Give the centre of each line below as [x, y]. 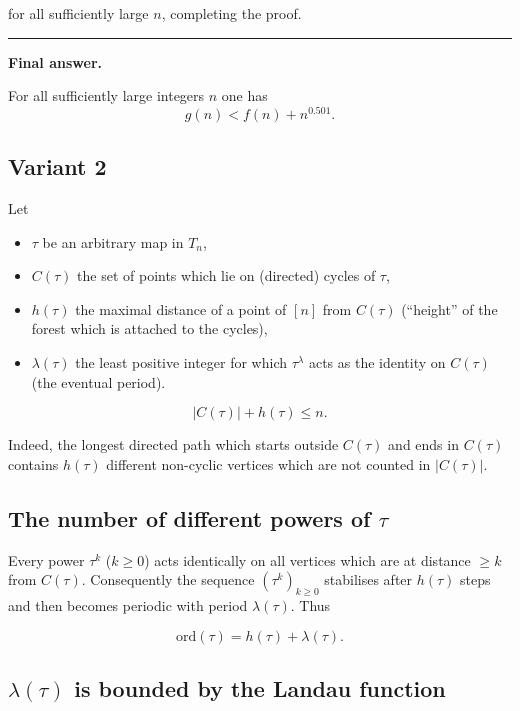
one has [244, 95]
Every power [46, 559]
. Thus [310, 605]
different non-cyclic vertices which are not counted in [268, 463]
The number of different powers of [189, 517]
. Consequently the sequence [168, 579]
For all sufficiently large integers [106, 95]
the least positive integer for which [181, 362]
